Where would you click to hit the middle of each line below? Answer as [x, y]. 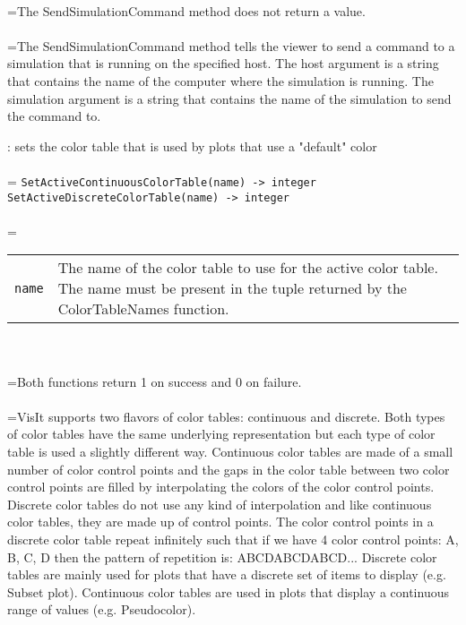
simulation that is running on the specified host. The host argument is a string [223, 63]
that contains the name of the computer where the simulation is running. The [220, 80]
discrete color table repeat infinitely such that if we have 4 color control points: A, [233, 539]
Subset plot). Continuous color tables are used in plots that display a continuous [228, 591]
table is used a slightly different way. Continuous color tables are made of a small [230, 451]
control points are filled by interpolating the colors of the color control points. [221, 487]
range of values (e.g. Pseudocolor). [102, 609]
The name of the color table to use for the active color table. [248, 268]
